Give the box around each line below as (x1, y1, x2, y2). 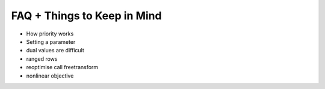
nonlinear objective (26, 72, 74, 79)
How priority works (26, 30, 74, 37)
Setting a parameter (26, 38, 76, 45)
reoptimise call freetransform (26, 64, 99, 71)
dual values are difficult (26, 47, 84, 54)
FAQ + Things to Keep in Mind (11, 9, 162, 22)
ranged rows (26, 55, 58, 63)
